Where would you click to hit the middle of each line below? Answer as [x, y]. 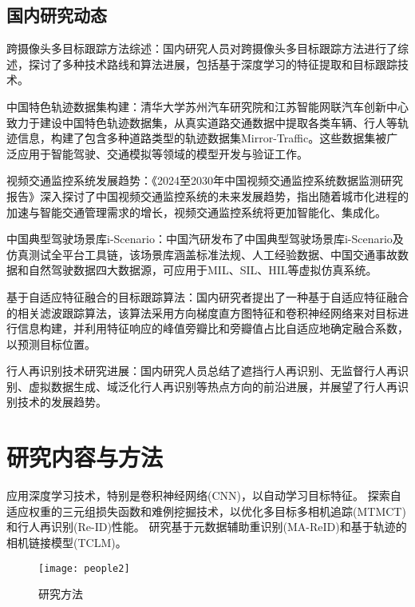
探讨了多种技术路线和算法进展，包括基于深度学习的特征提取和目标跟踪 [213, 64]
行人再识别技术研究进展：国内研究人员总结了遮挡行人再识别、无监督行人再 [202, 371]
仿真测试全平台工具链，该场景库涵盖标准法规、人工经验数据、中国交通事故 [202, 254]
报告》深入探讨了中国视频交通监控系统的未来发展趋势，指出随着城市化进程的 [207, 196]
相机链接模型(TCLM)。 [67, 542]
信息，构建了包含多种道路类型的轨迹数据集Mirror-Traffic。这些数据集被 [202, 138]
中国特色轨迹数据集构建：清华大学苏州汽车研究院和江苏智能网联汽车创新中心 [207, 106]
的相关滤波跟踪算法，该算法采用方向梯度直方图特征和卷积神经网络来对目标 [202, 312]
